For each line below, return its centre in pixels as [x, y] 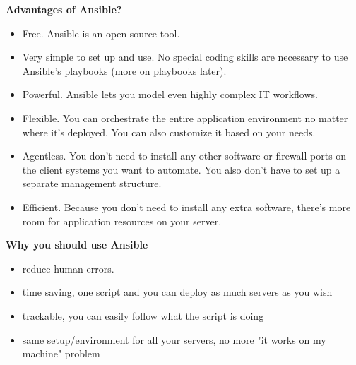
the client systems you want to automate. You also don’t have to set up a [181, 169]
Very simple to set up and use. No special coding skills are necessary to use [185, 57]
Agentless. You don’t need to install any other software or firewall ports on [184, 156]
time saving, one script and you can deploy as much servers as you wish [177, 292]
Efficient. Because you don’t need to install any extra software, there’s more [186, 207]
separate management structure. [92, 183]
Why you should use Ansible [77, 245]
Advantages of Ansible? [64, 9]
